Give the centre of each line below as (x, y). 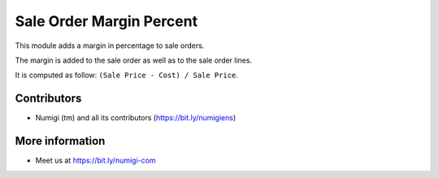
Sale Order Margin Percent (106, 21)
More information (60, 141)
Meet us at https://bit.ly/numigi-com (96, 161)
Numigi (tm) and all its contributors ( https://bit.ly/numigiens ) (136, 118)
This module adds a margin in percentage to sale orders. (110, 46)
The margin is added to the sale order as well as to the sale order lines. (133, 60)
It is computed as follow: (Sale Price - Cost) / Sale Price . (127, 75)
